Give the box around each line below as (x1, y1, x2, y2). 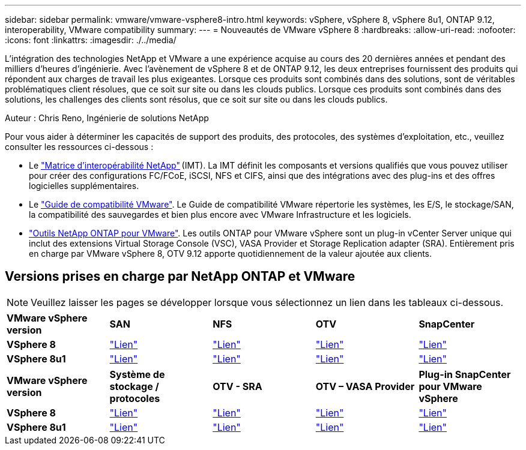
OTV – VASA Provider (315, 380, 415, 392)
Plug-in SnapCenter (419, 368, 511, 380)
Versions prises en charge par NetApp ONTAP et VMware (5, 269, 355, 284)
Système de (109, 368, 165, 380)
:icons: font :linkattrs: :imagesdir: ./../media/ (5, 35, 177, 45)
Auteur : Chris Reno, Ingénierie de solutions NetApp (5, 113, 209, 123)
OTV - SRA (213, 380, 262, 392)
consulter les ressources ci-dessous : (5, 142, 154, 152)
